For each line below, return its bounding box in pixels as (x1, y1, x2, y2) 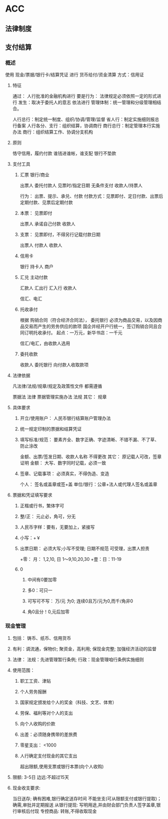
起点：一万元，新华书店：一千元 (56, 330, 123, 336)
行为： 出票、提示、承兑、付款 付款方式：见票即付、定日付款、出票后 (20, 193, 163, 199)
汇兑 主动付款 (20, 274, 48, 280)
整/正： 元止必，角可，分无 (20, 513, 76, 519)
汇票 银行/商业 (20, 172, 50, 178)
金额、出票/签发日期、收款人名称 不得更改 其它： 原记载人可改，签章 (20, 454, 162, 460)
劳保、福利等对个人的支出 (20, 710, 73, 716)
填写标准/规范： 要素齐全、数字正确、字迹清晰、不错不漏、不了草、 (20, 436, 159, 443)
